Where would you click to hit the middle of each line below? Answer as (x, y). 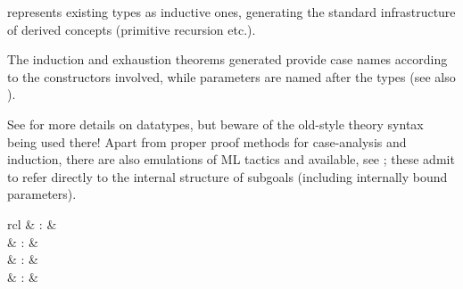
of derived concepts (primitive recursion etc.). (132, 29)
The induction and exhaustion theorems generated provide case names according (227, 59)
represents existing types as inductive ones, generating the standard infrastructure (231, 12)
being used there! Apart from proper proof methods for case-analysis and (207, 141)
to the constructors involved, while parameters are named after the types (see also (231, 76)
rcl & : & (32, 223)
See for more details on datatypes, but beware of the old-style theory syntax (215, 124)
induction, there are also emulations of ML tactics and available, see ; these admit (231, 159)
